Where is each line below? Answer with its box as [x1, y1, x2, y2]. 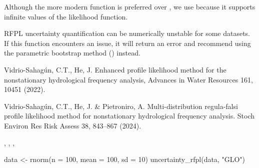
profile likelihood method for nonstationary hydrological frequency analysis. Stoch [4, 110, 255, 121]
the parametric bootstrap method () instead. [4, 47, 140, 58]
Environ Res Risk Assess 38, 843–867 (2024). [4, 120, 141, 130]
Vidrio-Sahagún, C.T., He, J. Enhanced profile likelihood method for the [4, 64, 226, 74]
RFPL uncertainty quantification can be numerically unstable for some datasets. [4, 28, 250, 38]
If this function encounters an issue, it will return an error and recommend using [4, 37, 251, 48]
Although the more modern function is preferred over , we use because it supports [4, 1, 255, 11]
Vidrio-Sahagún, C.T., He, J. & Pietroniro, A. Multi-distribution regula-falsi [4, 100, 238, 111]
